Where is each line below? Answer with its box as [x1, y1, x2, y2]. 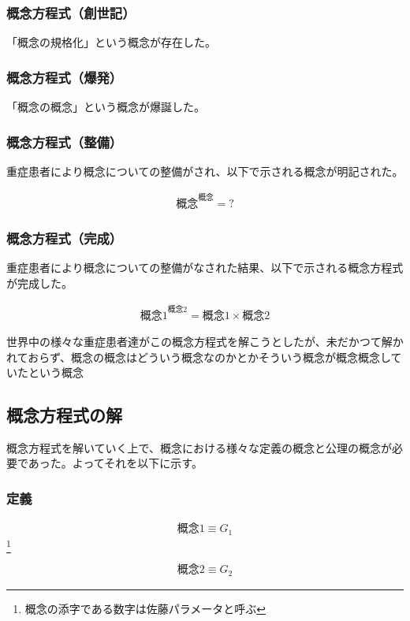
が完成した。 [6, 274, 73, 291]
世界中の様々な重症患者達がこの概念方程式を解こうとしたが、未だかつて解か [6, 333, 404, 349]
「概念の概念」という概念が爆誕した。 [6, 99, 205, 115]
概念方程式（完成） [6, 228, 123, 247]
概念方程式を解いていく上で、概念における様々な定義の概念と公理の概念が [6, 439, 393, 456]
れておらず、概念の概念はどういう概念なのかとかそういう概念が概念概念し [6, 348, 391, 365]
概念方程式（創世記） [6, 2, 136, 22]
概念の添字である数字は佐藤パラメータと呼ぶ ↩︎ [24, 600, 266, 616]
